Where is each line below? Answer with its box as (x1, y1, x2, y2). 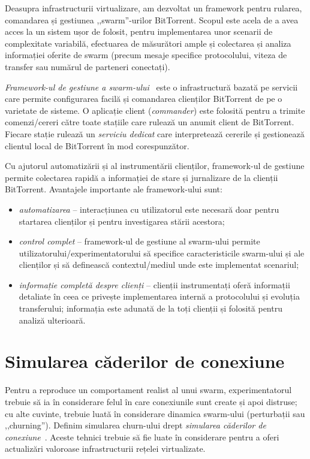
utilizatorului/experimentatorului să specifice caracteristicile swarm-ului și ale (19, 246, 305, 259)
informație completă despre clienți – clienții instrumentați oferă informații (19, 278, 290, 291)
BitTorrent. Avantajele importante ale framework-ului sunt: (5, 183, 222, 195)
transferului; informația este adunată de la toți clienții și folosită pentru (19, 302, 282, 315)
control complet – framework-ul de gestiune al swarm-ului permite (19, 235, 260, 247)
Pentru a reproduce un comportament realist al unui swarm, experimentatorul (5, 383, 292, 396)
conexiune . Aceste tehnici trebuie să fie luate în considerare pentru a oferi (5, 430, 279, 443)
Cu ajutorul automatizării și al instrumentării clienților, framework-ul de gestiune (5, 159, 305, 172)
